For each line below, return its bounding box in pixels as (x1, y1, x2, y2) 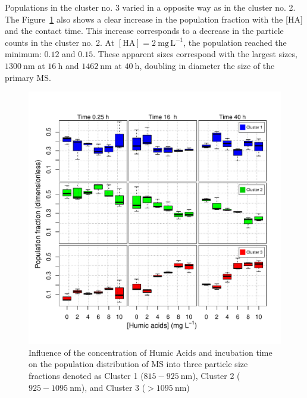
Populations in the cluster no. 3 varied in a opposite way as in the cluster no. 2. (5, 1, 296, 13)
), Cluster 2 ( (192, 369, 240, 381)
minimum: (5, 48, 42, 60)
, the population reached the (183, 36, 287, 48)
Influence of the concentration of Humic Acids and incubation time (29, 346, 272, 358)
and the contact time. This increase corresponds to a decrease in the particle (5, 24, 284, 37)
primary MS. (5, 71, 51, 83)
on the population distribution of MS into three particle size (29, 358, 248, 370)
